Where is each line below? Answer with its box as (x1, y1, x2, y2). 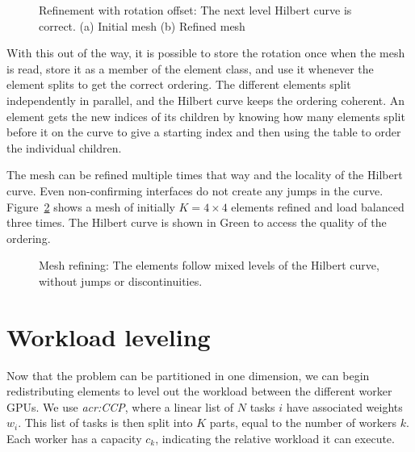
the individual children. (6, 139, 122, 156)
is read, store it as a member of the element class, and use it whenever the (6, 60, 374, 77)
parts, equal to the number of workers (209, 414, 397, 431)
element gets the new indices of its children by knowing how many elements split (6, 107, 405, 124)
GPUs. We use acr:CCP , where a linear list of (6, 398, 234, 415)
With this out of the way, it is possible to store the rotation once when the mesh (6, 44, 405, 61)
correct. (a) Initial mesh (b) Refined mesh (39, 17, 245, 34)
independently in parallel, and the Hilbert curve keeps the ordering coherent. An (6, 91, 405, 108)
